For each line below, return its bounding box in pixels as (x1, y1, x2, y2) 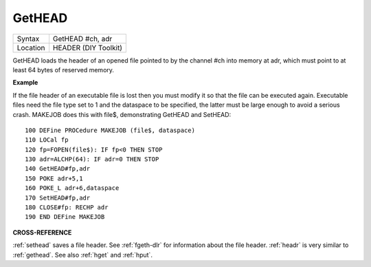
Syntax (16, 34, 40, 43)
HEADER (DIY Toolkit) (52, 43, 123, 52)
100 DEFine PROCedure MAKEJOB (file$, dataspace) (25, 126, 196, 134)
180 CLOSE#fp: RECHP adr (25, 204, 109, 211)
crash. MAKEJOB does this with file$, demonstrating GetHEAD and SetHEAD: (12, 110, 232, 118)
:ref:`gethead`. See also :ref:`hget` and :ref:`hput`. (12, 250, 153, 259)
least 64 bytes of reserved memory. (12, 65, 115, 74)
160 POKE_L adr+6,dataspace (25, 184, 120, 192)
